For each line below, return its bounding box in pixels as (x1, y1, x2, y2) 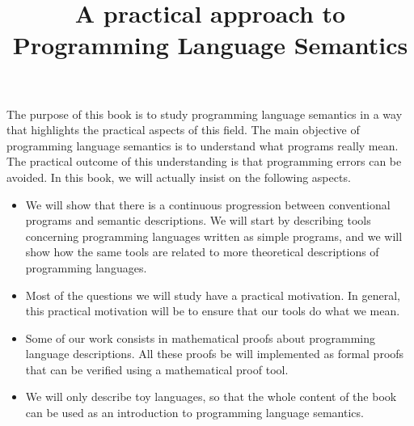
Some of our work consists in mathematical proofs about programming (25, 329, 375, 346)
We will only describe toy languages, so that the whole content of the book (25, 388, 397, 405)
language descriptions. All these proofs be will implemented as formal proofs (25, 345, 404, 362)
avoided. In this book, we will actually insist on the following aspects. (6, 168, 351, 185)
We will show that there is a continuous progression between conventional (25, 196, 391, 213)
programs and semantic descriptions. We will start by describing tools (25, 212, 371, 229)
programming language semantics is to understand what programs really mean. (6, 137, 399, 154)
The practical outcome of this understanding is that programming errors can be (6, 153, 402, 170)
